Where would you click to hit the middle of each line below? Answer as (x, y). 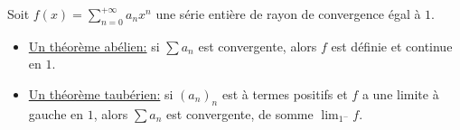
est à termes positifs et (285, 93)
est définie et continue (392, 46)
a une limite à (400, 93)
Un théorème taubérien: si (101, 93)
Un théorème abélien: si (94, 46)
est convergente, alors (258, 46)
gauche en (56, 113)
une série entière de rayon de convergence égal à (288, 14)
